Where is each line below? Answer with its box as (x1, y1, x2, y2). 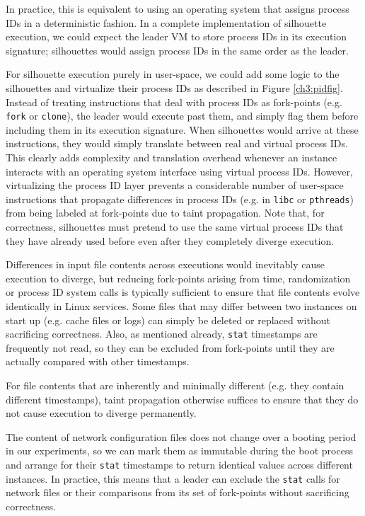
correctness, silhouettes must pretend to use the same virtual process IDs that (6, 219, 344, 234)
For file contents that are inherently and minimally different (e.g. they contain (6, 378, 344, 393)
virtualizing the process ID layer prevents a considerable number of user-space (6, 178, 344, 193)
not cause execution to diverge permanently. (6, 406, 197, 420)
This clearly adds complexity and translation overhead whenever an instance (6, 150, 337, 164)
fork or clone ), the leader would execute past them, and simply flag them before (6, 108, 359, 123)
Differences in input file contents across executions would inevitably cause (6, 257, 325, 272)
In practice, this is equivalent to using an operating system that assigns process (6, 1, 349, 16)
